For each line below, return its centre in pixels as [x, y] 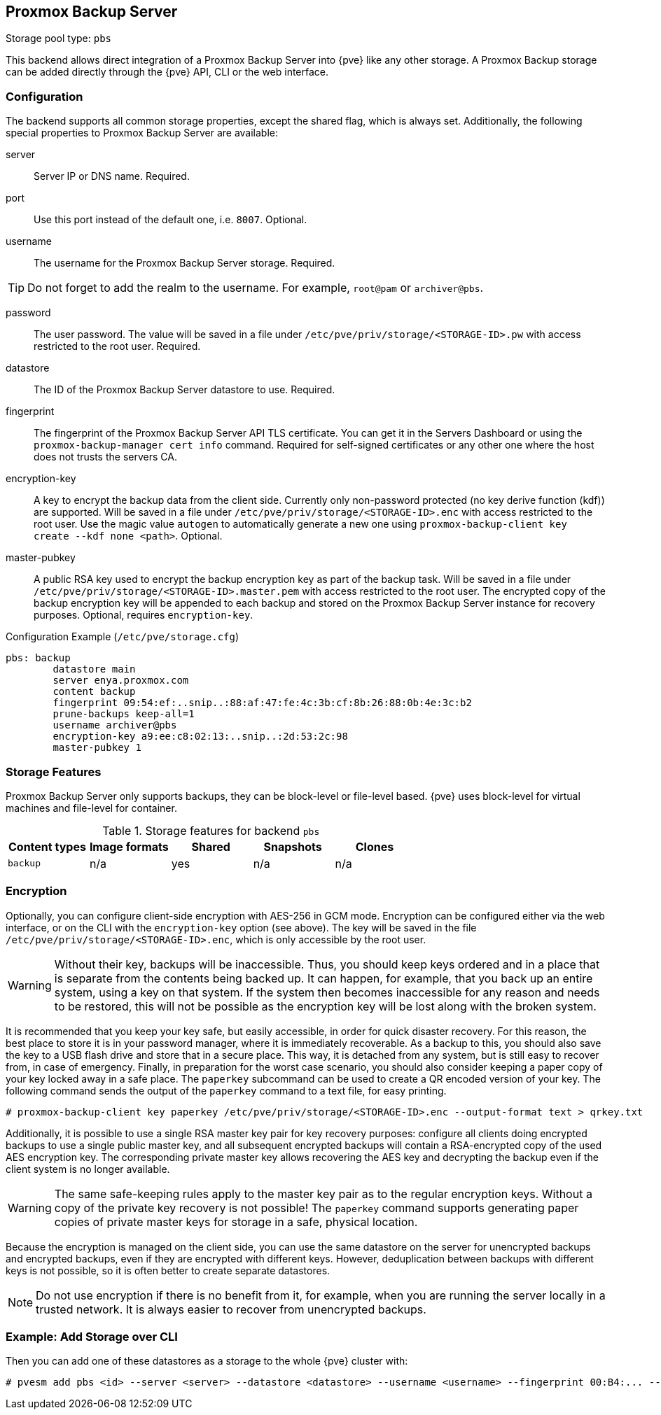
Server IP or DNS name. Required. [112, 176]
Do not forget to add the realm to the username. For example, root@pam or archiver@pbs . [256, 288]
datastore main [94, 669]
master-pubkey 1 [97, 748]
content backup [94, 692]
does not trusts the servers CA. [105, 457]
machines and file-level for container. [91, 808]
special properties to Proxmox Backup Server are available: [142, 133]
